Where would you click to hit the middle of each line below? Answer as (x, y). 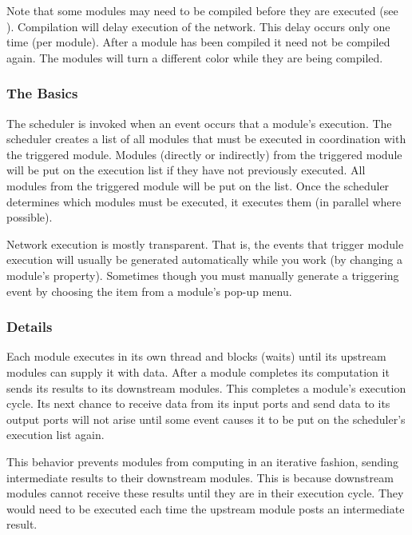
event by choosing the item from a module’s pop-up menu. (149, 291)
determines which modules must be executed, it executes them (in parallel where (204, 201)
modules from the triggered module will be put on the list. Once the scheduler (198, 185)
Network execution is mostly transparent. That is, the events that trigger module (205, 244)
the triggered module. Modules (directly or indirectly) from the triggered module (204, 154)
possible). (30, 217)
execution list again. (55, 435)
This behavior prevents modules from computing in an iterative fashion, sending (202, 461)
